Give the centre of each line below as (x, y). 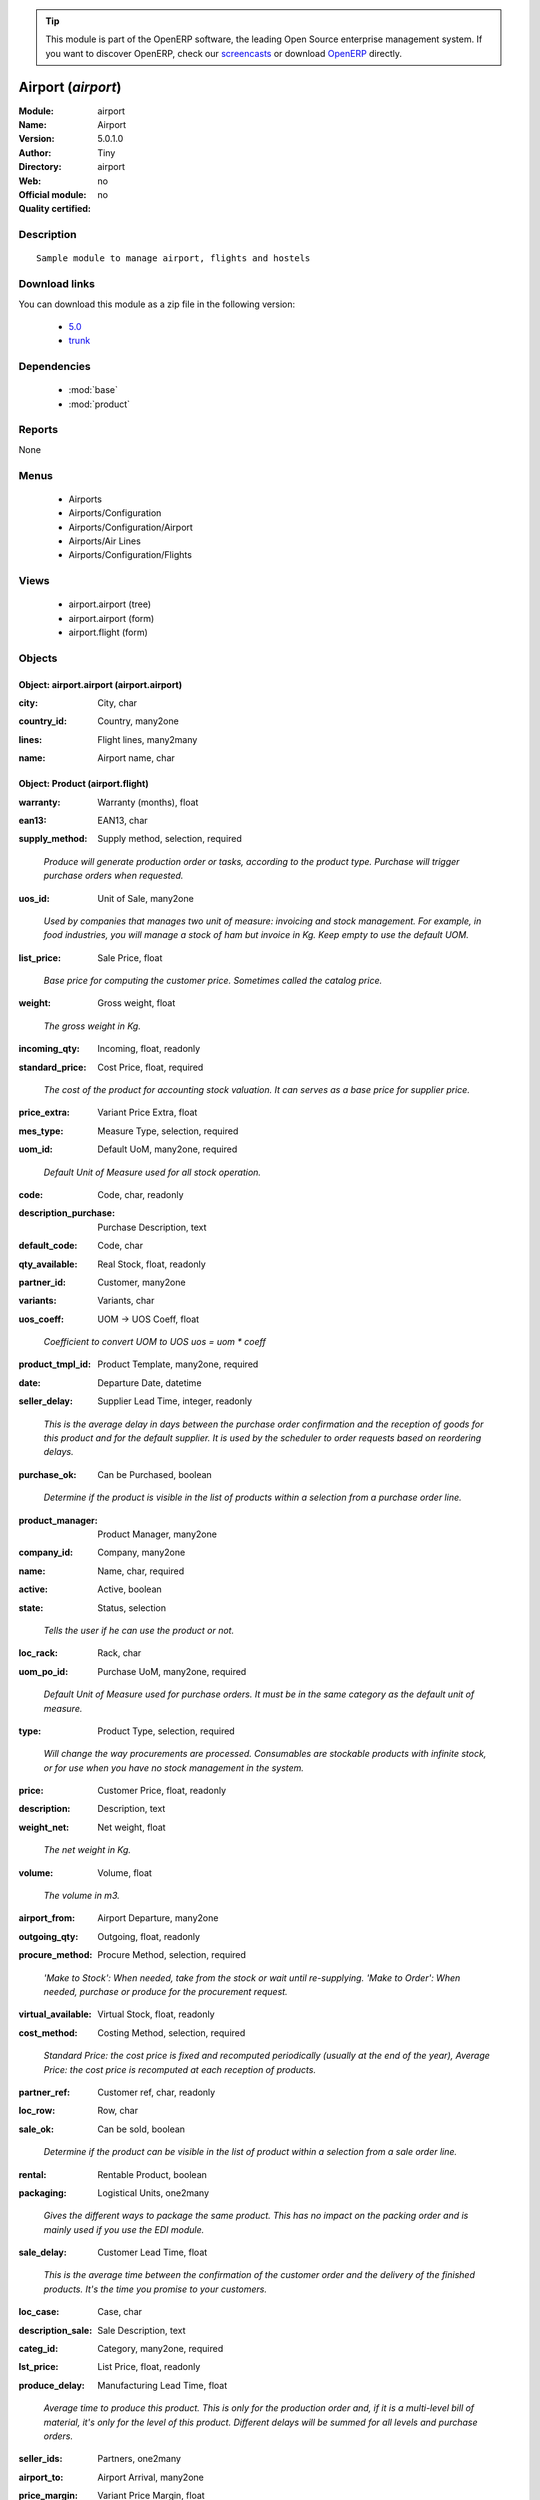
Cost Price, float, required (150, 1067)
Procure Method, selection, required (172, 1955)
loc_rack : (38, 1653)
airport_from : (46, 1918)
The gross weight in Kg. (92, 1026)
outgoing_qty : (48, 1936)
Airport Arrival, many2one (150, 2477)
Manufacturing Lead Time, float (162, 2385)
